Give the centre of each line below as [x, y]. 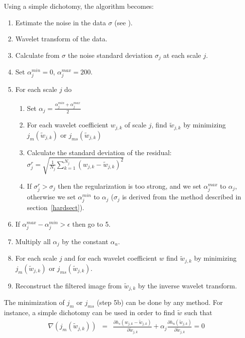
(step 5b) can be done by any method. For [160, 302]
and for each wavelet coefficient [111, 258]
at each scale [182, 55]
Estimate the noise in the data [61, 22]
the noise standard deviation [110, 55]
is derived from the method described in [182, 197]
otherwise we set [51, 197]
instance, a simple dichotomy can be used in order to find [89, 312]
